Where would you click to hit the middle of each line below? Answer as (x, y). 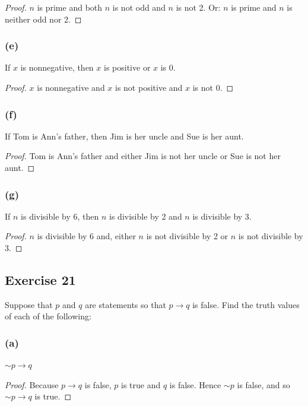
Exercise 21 (40, 279)
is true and (141, 384)
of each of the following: (48, 316)
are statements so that (126, 304)
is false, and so (263, 384)
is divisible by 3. (222, 216)
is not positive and (149, 87)
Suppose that (29, 304)
